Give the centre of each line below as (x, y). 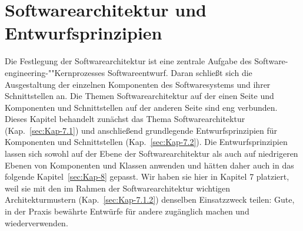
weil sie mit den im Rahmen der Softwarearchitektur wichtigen (118, 188)
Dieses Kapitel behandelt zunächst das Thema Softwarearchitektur (125, 119)
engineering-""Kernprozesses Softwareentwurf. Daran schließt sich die (129, 72)
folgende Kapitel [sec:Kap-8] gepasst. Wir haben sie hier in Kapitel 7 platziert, (147, 176)
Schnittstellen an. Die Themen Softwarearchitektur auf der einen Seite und (139, 96)
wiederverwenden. (36, 222)
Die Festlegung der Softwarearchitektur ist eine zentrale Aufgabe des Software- (146, 61)
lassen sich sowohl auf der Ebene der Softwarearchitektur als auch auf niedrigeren (151, 154)
